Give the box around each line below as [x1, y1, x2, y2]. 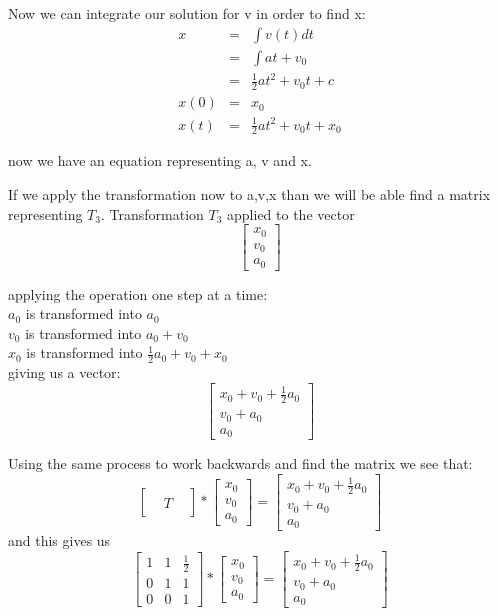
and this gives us [8, 530, 111, 551]
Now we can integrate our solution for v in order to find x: [8, 3, 366, 23]
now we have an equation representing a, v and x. [8, 150, 312, 171]
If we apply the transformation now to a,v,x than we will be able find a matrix [8, 184, 491, 205]
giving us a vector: [8, 362, 121, 383]
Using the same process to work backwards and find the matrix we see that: [8, 453, 473, 474]
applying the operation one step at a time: [8, 283, 268, 304]
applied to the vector [227, 203, 355, 224]
